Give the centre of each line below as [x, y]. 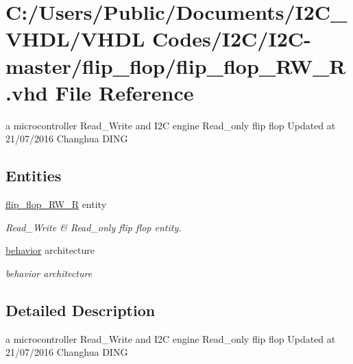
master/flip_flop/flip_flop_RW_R [176, 65]
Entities [34, 175]
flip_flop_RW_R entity [56, 204]
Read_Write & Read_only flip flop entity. [94, 227]
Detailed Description [81, 310]
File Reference [124, 92]
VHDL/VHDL [75, 39]
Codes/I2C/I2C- [232, 39]
